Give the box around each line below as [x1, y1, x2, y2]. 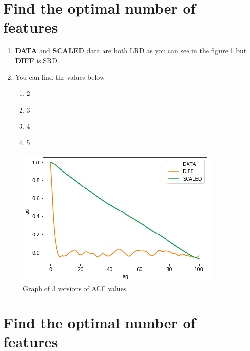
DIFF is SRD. [15, 55, 59, 65]
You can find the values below [15, 71, 105, 82]
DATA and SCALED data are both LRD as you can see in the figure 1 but [15, 46, 247, 56]
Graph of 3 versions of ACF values [23, 283, 126, 294]
